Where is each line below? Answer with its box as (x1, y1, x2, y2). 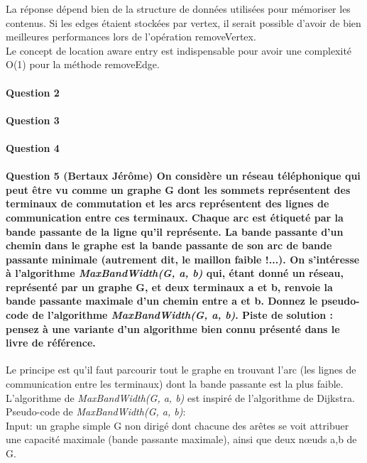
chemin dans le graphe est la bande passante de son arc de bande (6, 238, 332, 253)
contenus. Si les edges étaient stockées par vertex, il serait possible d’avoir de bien (6, 15, 361, 30)
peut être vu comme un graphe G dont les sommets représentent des (6, 182, 351, 197)
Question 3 (6, 112, 60, 127)
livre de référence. (6, 335, 96, 350)
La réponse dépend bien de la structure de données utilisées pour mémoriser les (6, 1, 351, 16)
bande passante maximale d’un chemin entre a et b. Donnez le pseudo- (6, 293, 360, 308)
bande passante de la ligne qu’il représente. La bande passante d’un (6, 224, 344, 239)
